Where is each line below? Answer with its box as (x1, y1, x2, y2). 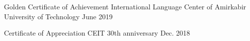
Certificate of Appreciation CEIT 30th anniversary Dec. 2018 (4, 28, 190, 38)
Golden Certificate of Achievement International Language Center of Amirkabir (4, 1, 247, 11)
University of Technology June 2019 (4, 11, 113, 21)
